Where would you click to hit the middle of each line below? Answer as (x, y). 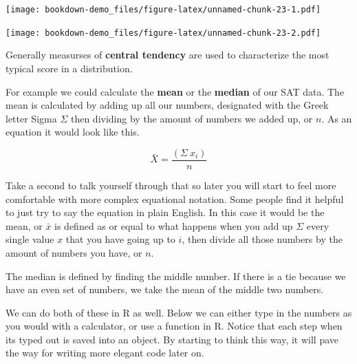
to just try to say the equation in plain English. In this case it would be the (165, 212)
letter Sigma (31, 118)
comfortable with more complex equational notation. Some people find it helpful (175, 199)
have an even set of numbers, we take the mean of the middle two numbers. (165, 289)
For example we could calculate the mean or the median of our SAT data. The (175, 91)
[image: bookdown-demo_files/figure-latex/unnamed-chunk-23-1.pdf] (163, 10)
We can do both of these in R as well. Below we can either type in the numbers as (179, 312)
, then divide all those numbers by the (262, 239)
